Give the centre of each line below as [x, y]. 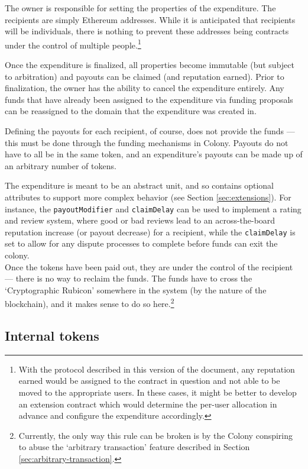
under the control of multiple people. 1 [73, 44]
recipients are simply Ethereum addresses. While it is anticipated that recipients [150, 19]
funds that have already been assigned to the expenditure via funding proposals [149, 99]
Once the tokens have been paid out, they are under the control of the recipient [149, 266]
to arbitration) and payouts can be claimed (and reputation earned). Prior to [145, 76]
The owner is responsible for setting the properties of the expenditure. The [140, 8]
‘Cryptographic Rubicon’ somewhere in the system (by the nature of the [136, 290]
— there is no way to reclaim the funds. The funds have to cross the [129, 278]
